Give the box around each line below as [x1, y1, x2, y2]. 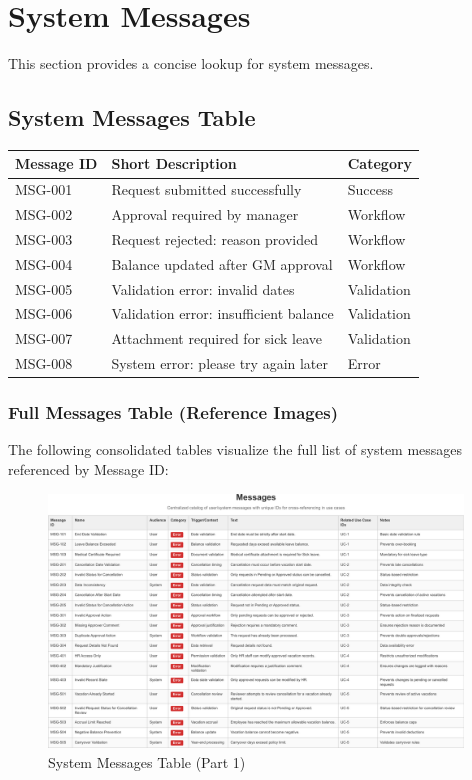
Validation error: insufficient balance [111, 303, 334, 324]
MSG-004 [15, 253, 73, 274]
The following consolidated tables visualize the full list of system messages [8, 439, 463, 460]
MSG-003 [15, 228, 73, 249]
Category [347, 153, 413, 174]
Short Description [111, 153, 237, 174]
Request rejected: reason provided [111, 228, 319, 249]
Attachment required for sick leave [111, 328, 323, 349]
